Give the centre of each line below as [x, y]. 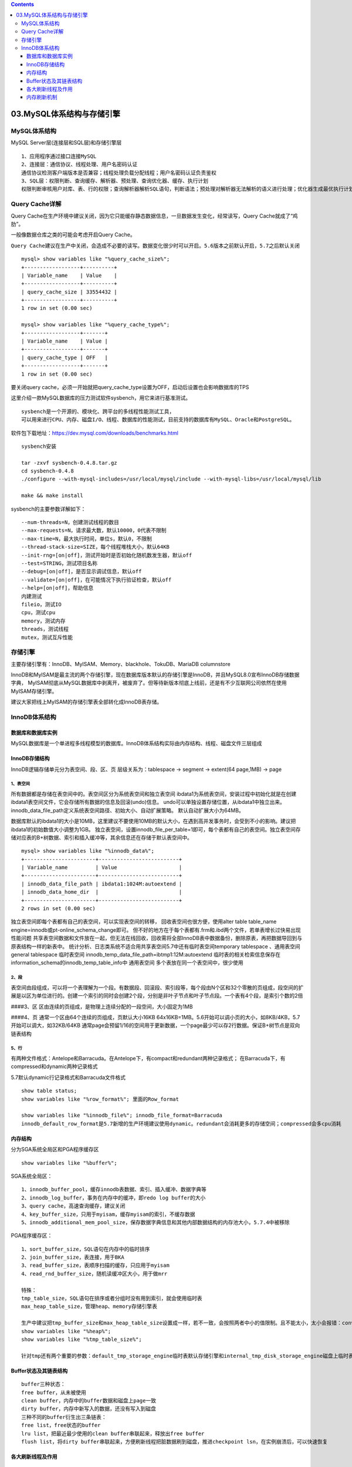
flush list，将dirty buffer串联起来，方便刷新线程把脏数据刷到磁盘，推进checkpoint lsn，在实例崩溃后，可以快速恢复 [175, 1441]
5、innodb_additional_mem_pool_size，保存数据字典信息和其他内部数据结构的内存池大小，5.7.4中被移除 [155, 1222]
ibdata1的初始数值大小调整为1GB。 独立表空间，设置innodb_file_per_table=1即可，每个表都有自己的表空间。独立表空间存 [156, 829]
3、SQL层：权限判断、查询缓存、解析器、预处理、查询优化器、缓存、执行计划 [115, 181]
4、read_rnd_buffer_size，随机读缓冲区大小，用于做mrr [94, 1274]
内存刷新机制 [42, 97]
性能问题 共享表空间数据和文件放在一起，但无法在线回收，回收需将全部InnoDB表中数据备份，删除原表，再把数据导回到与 [156, 938]
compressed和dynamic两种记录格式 [54, 1067]
